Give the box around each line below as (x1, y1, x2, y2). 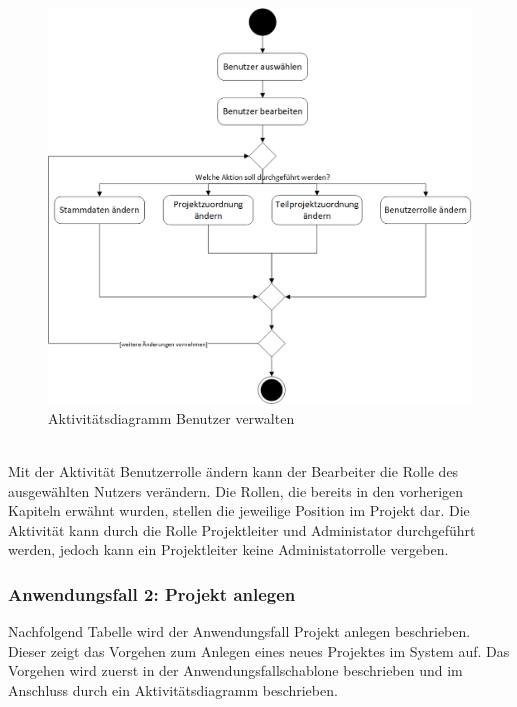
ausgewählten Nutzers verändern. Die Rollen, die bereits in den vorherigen (8, 480, 464, 501)
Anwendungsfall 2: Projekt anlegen (8, 581, 296, 606)
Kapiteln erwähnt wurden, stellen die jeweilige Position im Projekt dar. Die (8, 500, 470, 521)
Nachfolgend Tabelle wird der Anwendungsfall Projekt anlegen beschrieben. (8, 621, 471, 642)
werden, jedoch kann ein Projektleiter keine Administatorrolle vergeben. (8, 539, 449, 560)
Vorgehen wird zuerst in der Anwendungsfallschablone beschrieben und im (8, 660, 463, 681)
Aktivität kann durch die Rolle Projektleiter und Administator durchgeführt (8, 519, 476, 540)
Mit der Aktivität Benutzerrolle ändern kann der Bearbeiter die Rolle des (8, 461, 459, 482)
